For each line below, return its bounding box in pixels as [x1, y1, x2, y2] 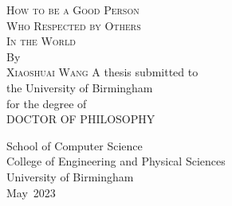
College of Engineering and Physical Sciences [6, 153, 226, 169]
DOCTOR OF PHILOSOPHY [6, 111, 155, 127]
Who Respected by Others [6, 17, 141, 33]
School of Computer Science [6, 137, 143, 154]
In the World [6, 33, 76, 49]
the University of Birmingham [6, 79, 153, 95]
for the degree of [6, 95, 87, 111]
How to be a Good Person [6, 2, 140, 17]
